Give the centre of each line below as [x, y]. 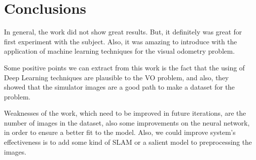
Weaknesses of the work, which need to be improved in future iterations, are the [125, 113]
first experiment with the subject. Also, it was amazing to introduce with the [121, 41]
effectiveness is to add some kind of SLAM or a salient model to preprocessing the [128, 142]
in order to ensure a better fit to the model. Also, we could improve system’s [120, 132]
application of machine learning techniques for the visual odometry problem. [119, 51]
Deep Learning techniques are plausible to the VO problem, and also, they [116, 77]
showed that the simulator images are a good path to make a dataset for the [119, 87]
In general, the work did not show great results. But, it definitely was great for [123, 32]
